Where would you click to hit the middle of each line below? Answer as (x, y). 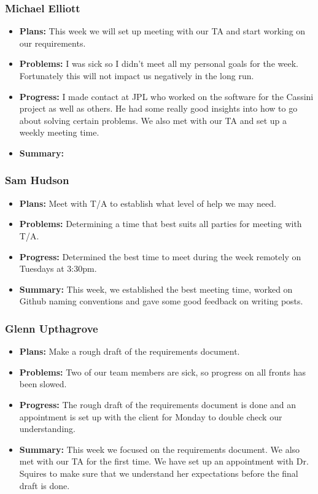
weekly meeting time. (59, 132)
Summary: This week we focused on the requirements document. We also (160, 449)
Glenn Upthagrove (52, 328)
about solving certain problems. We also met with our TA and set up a (153, 120)
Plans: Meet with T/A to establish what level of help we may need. (148, 203)
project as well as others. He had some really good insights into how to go (158, 108)
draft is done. (45, 485)
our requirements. (52, 43)
